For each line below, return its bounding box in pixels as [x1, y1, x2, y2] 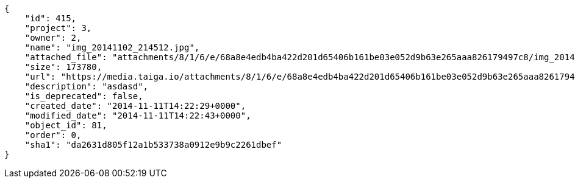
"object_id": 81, [24, 120, 107, 130]
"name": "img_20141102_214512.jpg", [24, 43, 200, 52]
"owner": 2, [24, 33, 82, 43]
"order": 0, [24, 130, 82, 140]
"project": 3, [24, 23, 92, 33]
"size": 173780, [24, 62, 102, 72]
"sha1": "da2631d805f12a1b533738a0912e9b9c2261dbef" [24, 140, 282, 150]
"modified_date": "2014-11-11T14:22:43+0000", [24, 111, 251, 120]
